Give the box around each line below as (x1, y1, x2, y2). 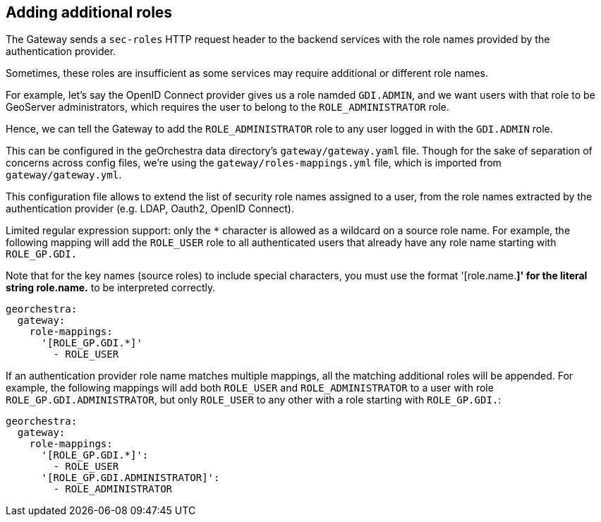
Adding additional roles (6, 4, 173, 21)
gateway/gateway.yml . (6, 169, 122, 181)
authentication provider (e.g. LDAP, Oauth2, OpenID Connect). (6, 202, 294, 215)
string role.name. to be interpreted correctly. (6, 281, 216, 294)
